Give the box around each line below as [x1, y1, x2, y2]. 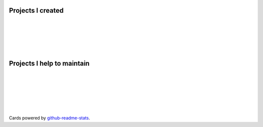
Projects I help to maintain [9, 59, 90, 68]
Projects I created [9, 6, 64, 15]
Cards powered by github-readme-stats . [9, 115, 90, 121]
